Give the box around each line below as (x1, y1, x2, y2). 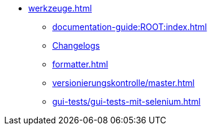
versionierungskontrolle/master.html (52, 78, 195, 88)
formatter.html (52, 59, 108, 69)
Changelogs (52, 40, 100, 51)
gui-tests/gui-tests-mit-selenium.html (52, 96, 201, 107)
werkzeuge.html (28, 3, 92, 13)
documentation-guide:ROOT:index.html (52, 22, 207, 32)
